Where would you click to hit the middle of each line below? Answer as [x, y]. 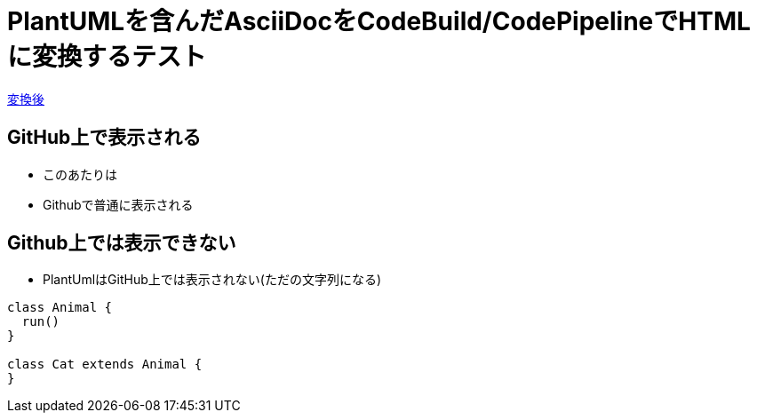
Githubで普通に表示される [118, 204]
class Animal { [60, 308]
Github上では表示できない [122, 243]
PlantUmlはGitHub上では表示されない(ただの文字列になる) [212, 280]
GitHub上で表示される [104, 138]
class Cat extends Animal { [105, 365]
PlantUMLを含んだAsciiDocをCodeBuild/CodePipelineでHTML [379, 21]
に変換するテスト [107, 57]
